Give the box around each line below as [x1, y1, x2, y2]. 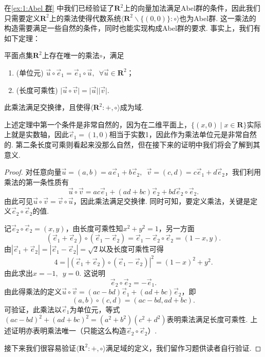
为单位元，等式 [69, 304, 120, 314]
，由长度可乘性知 [65, 222, 123, 233]
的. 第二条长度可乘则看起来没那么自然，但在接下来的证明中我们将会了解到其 [4, 139, 260, 149]
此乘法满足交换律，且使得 [4, 102, 90, 112]
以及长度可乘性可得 [99, 243, 164, 254]
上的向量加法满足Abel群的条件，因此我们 [123, 3, 260, 13]
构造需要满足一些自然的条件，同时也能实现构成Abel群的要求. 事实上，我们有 [4, 23, 261, 33]
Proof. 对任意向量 [4, 166, 62, 177]
